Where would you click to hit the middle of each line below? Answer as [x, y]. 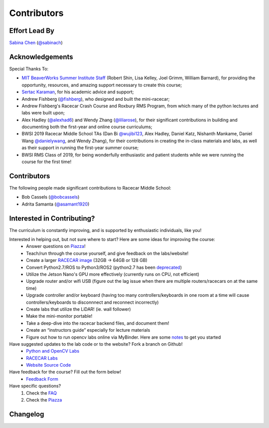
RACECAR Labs [42, 358]
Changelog [27, 414]
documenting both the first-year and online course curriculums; [87, 127]
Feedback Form [42, 379]
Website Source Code [49, 365]
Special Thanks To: [29, 69]
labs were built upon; [43, 113]
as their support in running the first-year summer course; [80, 148]
